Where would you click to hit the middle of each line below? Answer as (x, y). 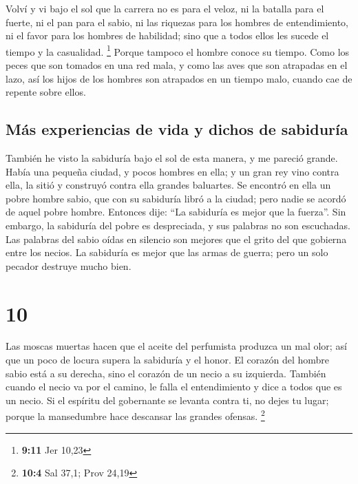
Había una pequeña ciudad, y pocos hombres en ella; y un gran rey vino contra (172, 171)
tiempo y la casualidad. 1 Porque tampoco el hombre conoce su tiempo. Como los (178, 50)
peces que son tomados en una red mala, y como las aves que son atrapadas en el (177, 65)
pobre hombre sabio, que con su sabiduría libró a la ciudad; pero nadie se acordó (176, 198)
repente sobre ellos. (46, 92)
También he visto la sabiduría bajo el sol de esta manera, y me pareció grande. (172, 158)
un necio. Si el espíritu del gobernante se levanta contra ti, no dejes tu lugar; (167, 400)
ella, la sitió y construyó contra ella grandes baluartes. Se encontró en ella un (168, 185)
